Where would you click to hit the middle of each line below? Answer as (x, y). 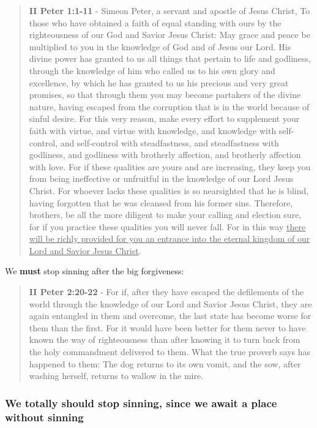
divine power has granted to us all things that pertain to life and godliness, (170, 58)
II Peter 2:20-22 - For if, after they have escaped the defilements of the (166, 292)
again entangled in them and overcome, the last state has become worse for (170, 316)
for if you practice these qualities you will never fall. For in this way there (167, 226)
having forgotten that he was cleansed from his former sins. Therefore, (161, 202)
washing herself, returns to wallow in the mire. (116, 376)
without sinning (44, 417)
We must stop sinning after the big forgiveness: (95, 271)
